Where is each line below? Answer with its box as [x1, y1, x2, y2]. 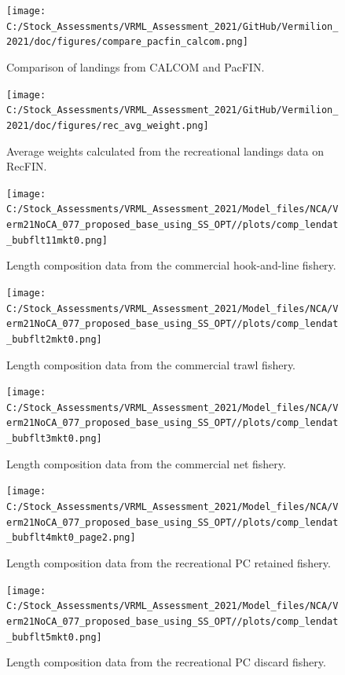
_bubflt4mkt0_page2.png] [6, 532, 136, 544]
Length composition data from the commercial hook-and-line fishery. [6, 257, 336, 273]
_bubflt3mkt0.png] [6, 433, 102, 445]
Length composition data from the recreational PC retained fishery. [6, 555, 331, 570]
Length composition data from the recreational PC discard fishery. [6, 654, 326, 670]
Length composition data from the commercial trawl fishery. [6, 356, 296, 372]
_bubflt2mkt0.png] [6, 333, 102, 345]
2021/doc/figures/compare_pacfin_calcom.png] [6, 36, 248, 48]
